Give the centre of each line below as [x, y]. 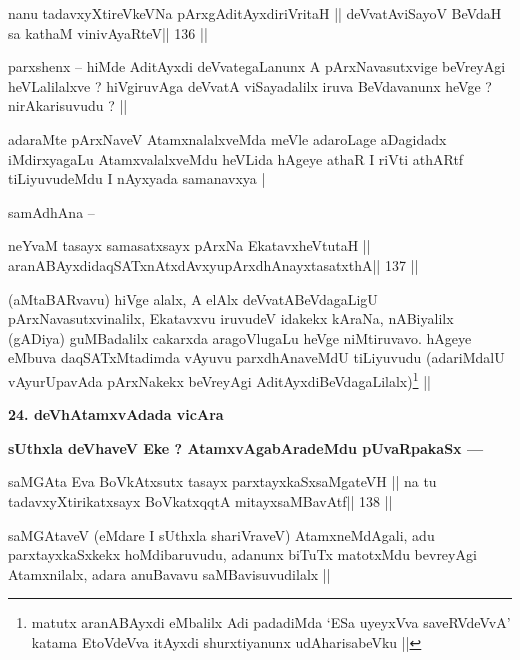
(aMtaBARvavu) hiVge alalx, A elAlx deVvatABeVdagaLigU [193, 298]
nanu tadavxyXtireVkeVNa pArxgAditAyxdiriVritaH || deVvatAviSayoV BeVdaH [255, 13]
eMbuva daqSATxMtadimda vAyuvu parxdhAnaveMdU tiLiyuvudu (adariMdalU [256, 357]
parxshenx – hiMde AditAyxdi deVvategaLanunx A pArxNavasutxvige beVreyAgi [257, 66]
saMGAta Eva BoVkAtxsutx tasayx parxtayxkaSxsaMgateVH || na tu [222, 481]
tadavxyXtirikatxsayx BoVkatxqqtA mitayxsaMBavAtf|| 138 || [200, 500]
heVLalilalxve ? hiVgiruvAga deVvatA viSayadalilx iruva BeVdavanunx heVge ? [250, 85]
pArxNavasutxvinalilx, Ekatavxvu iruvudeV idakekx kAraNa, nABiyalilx [231, 318]
